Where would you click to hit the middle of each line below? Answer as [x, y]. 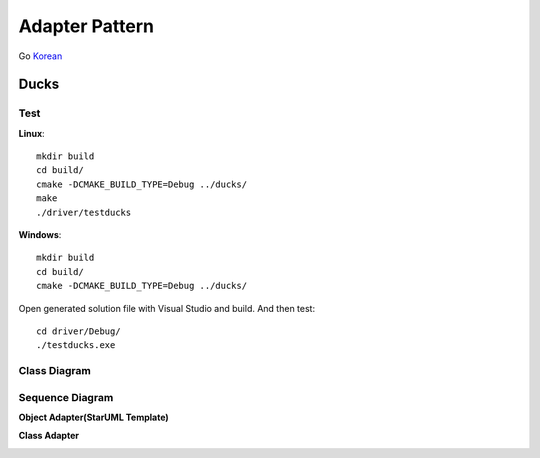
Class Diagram [55, 371]
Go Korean [40, 56]
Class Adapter [49, 436]
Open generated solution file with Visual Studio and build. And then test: [166, 308]
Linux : [31, 133]
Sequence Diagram [66, 397]
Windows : [40, 235]
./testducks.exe [76, 345]
